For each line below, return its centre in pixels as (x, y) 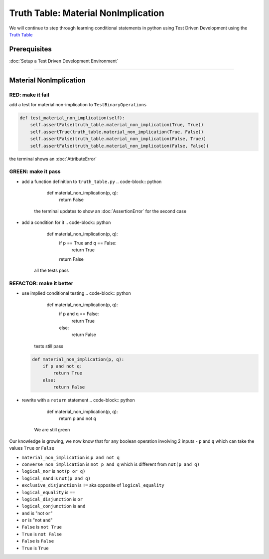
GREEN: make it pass (35, 172)
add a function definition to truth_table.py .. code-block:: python (92, 182)
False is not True (42, 527)
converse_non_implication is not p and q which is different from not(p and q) (111, 464)
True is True (35, 548)
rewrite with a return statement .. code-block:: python (78, 400)
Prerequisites (30, 49)
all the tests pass (52, 271)
